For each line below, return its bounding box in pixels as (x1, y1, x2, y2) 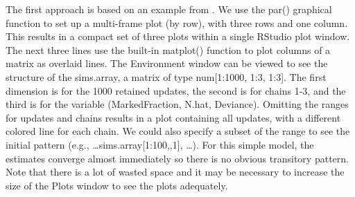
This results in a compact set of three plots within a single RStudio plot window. (6, 29, 350, 44)
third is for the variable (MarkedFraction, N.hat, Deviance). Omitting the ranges (6, 97, 349, 111)
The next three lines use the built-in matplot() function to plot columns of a (6, 42, 331, 57)
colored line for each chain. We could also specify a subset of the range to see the (6, 124, 350, 138)
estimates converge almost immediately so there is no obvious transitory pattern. (6, 151, 349, 165)
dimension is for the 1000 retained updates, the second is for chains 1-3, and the (6, 83, 346, 97)
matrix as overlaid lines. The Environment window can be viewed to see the (6, 56, 328, 71)
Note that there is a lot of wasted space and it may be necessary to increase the (6, 165, 345, 179)
